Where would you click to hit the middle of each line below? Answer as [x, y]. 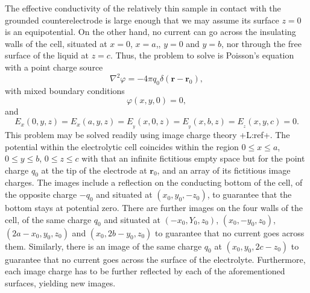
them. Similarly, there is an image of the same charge [103, 246]
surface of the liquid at [47, 55]
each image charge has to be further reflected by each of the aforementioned [145, 271]
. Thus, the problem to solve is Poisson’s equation [202, 55]
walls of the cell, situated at [56, 43]
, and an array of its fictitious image [224, 170]
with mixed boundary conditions [65, 90]
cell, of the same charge [48, 219]
